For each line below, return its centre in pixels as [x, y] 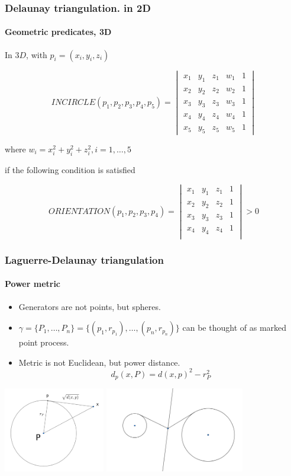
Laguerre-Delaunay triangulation [84, 259]
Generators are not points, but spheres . [90, 306]
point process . [44, 342]
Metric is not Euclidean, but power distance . [99, 362]
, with [37, 54]
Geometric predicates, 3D [58, 32]
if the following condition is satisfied [70, 169]
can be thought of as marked [235, 328]
